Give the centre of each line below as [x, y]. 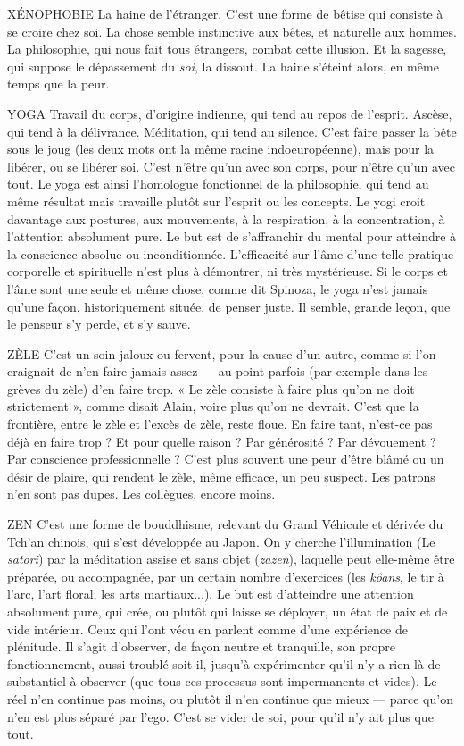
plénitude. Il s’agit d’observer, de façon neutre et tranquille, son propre [201, 646]
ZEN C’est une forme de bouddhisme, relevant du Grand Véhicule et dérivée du [225, 524]
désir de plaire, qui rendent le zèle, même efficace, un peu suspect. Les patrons [221, 476]
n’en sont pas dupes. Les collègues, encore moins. [141, 494]
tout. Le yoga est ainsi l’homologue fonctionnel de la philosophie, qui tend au [218, 184]
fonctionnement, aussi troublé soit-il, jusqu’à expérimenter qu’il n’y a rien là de [224, 663]
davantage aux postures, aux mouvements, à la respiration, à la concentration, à [226, 218]
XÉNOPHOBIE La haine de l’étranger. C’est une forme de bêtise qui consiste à [225, 13]
